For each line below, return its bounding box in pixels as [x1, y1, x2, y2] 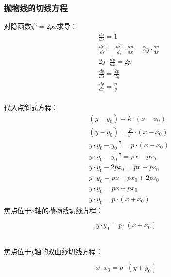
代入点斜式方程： [4, 102, 58, 113]
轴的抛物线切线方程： [35, 205, 103, 215]
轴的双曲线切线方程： [34, 246, 103, 256]
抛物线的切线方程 [4, 1, 68, 14]
